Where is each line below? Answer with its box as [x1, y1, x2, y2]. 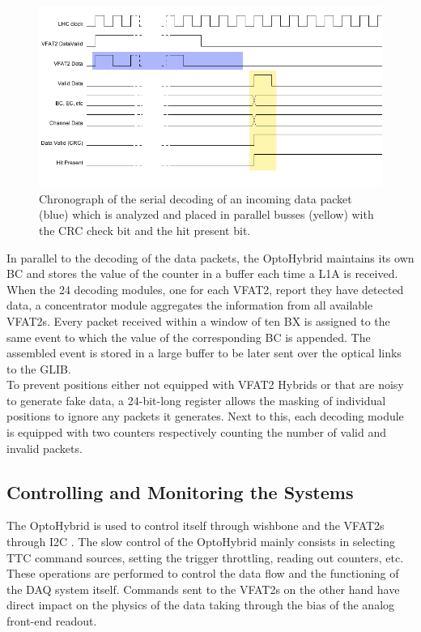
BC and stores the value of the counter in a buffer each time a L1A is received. [6, 265, 398, 282]
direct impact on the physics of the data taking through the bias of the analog [6, 596, 395, 613]
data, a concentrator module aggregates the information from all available [6, 297, 373, 314]
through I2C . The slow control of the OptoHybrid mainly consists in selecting [6, 533, 396, 550]
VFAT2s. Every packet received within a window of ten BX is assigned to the [6, 312, 390, 329]
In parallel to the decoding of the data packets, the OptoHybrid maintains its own [6, 249, 415, 266]
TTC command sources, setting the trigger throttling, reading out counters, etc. [6, 549, 404, 566]
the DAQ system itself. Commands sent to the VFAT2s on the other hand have [6, 580, 400, 597]
